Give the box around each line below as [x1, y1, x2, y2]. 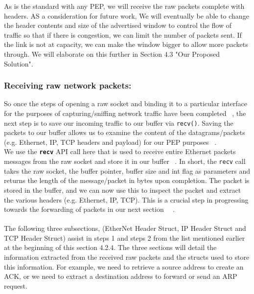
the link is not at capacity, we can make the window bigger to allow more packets [4, 39, 248, 49]
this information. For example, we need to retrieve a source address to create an [4, 261, 244, 271]
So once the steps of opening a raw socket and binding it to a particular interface [4, 98, 247, 109]
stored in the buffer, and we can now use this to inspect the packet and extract [4, 184, 241, 195]
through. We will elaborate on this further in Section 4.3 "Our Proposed [4, 48, 220, 59]
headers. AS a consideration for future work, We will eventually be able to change [4, 10, 249, 21]
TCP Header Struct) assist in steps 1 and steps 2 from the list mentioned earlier [4, 232, 245, 243]
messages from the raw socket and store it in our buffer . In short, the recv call [4, 156, 246, 166]
